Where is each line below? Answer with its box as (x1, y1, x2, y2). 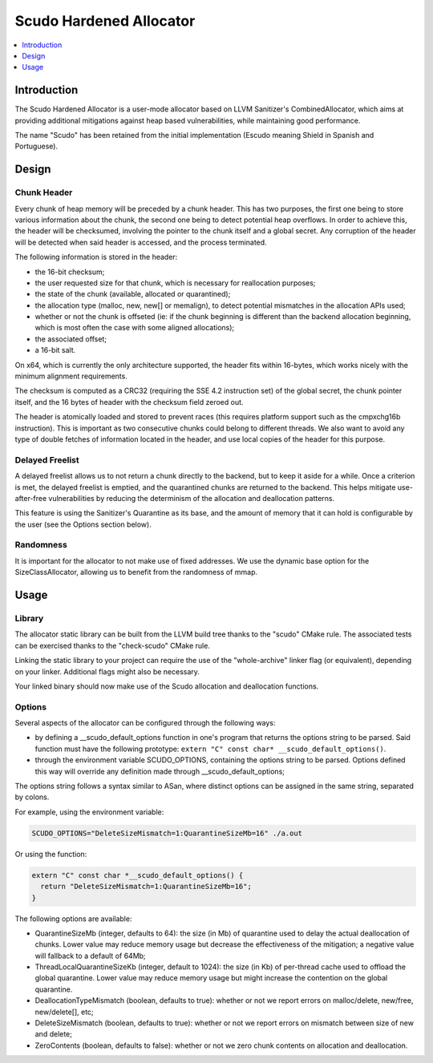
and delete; (34, 1029, 72, 1039)
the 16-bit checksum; (34, 267, 105, 277)
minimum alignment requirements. (14, 371, 127, 381)
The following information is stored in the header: (14, 253, 178, 262)
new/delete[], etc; (34, 1007, 94, 1017)
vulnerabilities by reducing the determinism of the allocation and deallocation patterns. (48, 493, 335, 503)
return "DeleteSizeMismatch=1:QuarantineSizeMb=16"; (40, 882, 252, 891)
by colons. (14, 792, 50, 802)
